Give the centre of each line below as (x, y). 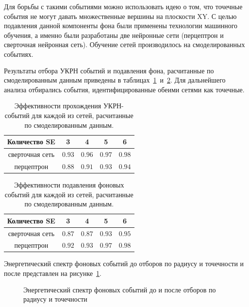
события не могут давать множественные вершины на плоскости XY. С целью (120, 16)
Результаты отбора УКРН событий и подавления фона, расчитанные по (109, 70)
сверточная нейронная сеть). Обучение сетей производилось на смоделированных (124, 44)
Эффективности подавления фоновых (69, 184)
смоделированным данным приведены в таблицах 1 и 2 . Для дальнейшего (115, 80)
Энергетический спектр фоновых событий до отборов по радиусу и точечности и (124, 264)
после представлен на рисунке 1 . (53, 273)
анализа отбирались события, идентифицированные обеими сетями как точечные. (124, 89)
